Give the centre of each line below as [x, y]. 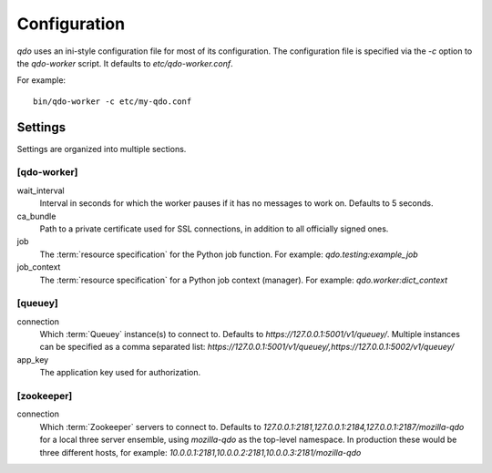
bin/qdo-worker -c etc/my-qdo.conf [113, 101]
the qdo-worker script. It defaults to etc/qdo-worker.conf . [125, 63]
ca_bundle [36, 216]
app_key [33, 359]
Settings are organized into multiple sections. [102, 149]
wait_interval [41, 190]
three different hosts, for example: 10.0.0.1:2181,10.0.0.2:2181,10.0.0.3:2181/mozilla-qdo [200, 452]
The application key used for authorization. [120, 373]
